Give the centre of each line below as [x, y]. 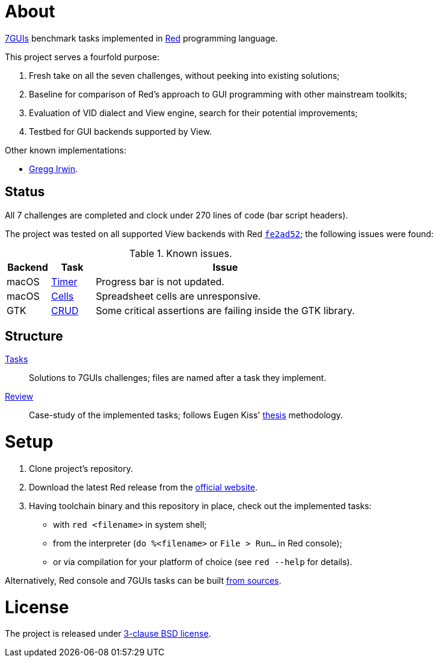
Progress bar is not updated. [160, 281]
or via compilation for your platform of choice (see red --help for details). [203, 561]
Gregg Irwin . [54, 169]
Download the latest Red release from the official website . [143, 487]
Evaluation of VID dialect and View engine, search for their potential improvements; [193, 113]
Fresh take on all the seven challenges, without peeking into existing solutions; [184, 75]
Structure [34, 336]
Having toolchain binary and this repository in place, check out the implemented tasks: [200, 506]
